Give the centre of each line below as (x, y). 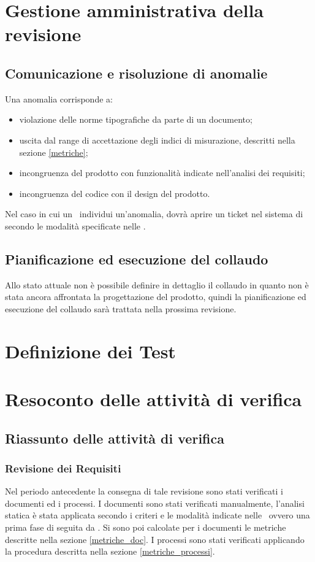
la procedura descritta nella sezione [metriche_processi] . (110, 551)
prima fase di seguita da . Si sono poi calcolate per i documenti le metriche (146, 527)
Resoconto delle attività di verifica (154, 399)
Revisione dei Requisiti (63, 468)
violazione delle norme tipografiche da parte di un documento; (136, 119)
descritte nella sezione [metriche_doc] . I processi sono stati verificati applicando (155, 539)
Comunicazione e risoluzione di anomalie (136, 73)
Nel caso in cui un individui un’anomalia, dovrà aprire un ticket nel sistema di (154, 214)
